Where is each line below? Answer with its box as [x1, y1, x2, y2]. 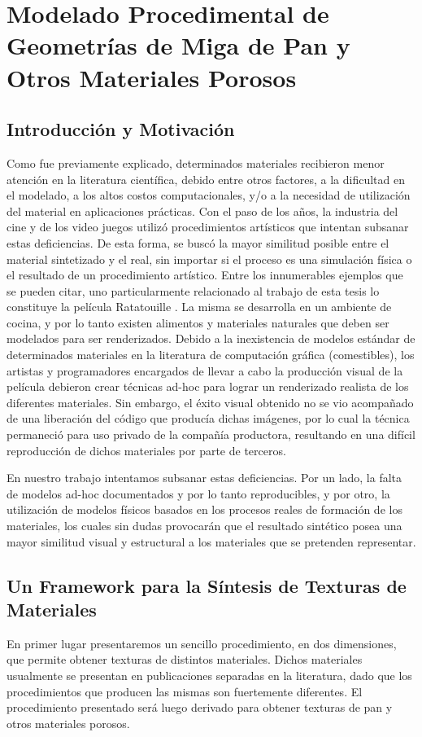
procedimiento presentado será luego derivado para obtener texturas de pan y [7, 699, 393, 716]
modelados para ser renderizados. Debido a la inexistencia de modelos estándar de [7, 330, 415, 347]
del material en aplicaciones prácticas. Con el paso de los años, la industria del [7, 202, 398, 219]
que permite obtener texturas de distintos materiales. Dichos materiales [7, 651, 363, 668]
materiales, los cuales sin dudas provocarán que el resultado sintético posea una [7, 517, 402, 534]
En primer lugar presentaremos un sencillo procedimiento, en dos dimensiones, [7, 634, 397, 651]
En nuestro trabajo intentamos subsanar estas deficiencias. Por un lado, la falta [7, 469, 402, 486]
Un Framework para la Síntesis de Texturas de [7, 572, 407, 598]
